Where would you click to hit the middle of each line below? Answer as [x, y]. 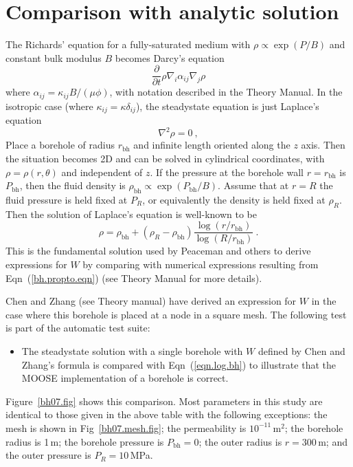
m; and [333, 441]
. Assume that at [253, 185]
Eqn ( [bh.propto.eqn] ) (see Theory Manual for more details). [134, 278]
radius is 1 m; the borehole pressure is [85, 441]
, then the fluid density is [72, 185]
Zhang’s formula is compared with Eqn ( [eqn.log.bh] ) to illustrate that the [179, 364]
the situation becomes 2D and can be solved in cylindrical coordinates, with [165, 158]
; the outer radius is [240, 441]
